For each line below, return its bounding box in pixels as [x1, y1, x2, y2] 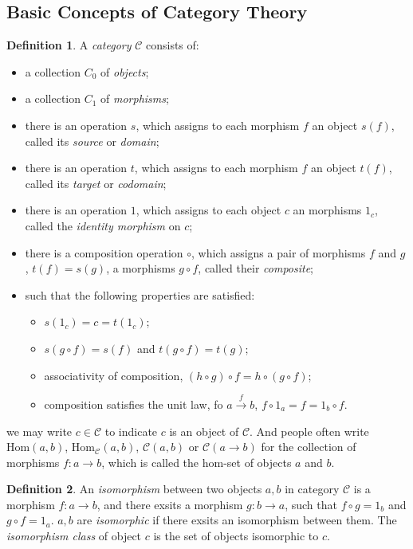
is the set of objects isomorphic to [153, 527, 319, 544]
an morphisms [293, 202, 362, 218]
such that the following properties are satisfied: [25, 286, 255, 303]
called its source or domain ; [25, 132, 159, 149]
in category [285, 480, 340, 497]
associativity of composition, [44, 367, 183, 383]
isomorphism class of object [6, 527, 142, 544]
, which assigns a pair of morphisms [191, 244, 366, 261]
